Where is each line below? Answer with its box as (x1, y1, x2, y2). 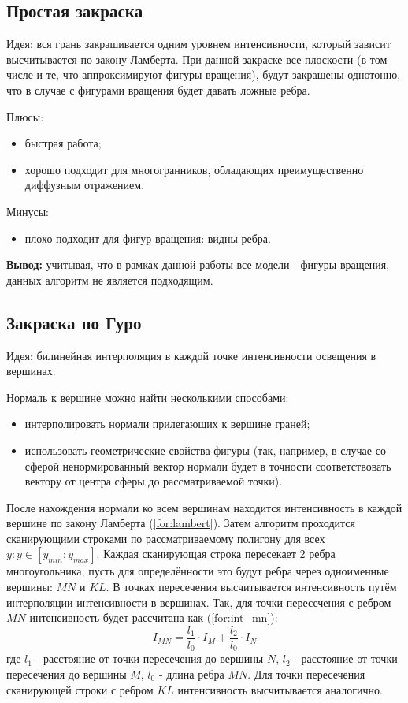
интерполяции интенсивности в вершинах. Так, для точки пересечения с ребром (6, 593, 391, 610)
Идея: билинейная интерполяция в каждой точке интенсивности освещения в (6, 347, 376, 363)
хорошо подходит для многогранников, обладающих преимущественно (24, 161, 364, 177)
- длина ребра (158, 665, 224, 682)
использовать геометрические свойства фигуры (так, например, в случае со (24, 441, 386, 458)
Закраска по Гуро (6, 310, 142, 334)
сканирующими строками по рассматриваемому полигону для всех (6, 530, 325, 546)
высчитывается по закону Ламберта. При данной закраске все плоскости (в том (6, 50, 388, 67)
